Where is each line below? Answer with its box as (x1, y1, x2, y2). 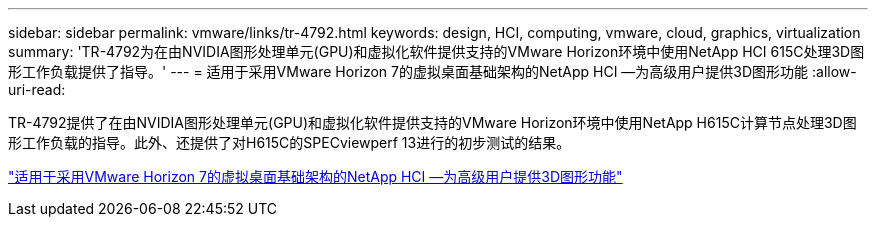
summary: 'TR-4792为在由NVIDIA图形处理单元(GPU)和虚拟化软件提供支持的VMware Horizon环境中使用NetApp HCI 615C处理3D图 (8, 43, 865, 60)
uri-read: (8, 81, 66, 98)
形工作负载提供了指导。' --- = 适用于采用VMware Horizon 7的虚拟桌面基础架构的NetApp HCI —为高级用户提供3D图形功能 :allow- (8, 63, 857, 80)
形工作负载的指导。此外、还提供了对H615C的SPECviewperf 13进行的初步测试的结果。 (8, 134, 571, 151)
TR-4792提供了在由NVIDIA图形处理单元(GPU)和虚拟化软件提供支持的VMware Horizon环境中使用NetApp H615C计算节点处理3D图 (8, 114, 857, 131)
